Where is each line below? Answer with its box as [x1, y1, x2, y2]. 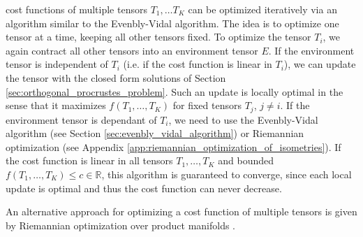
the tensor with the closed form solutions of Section [6, 70, 226, 85]
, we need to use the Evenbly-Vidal [168, 112, 318, 127]
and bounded [218, 153, 274, 168]
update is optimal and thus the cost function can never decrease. [6, 180, 282, 195]
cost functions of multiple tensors [6, 2, 147, 16]
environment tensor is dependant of [6, 112, 157, 127]
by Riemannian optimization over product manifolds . [6, 217, 236, 232]
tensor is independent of [6, 57, 108, 71]
